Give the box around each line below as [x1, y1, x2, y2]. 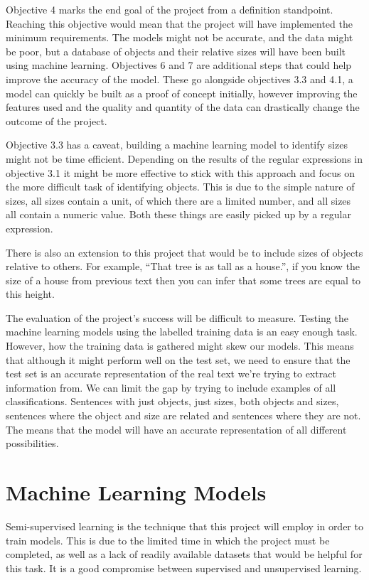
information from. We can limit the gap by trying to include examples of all [6, 380, 336, 394]
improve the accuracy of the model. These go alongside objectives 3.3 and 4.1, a [6, 71, 353, 86]
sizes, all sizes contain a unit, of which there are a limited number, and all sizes [6, 193, 351, 208]
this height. [6, 286, 55, 301]
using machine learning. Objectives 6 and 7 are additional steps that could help [6, 58, 352, 72]
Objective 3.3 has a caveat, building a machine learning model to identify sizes [6, 137, 348, 152]
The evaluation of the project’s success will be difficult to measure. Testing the [6, 310, 348, 325]
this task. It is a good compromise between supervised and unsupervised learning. [6, 560, 362, 575]
